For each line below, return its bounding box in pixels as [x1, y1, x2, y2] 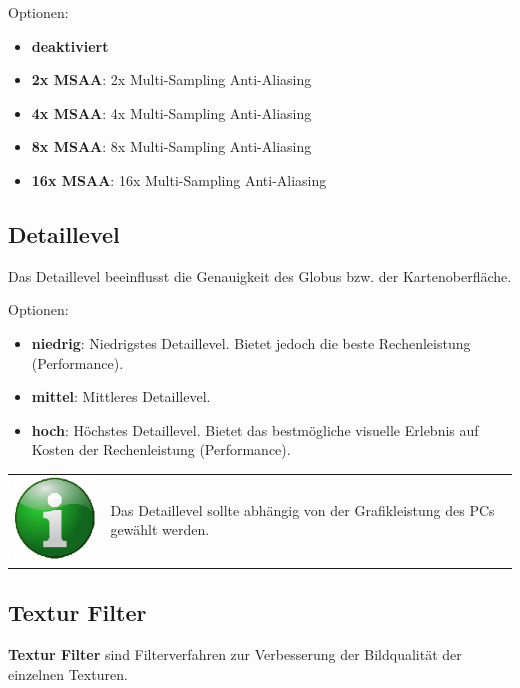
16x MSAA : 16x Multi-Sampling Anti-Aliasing [31, 169, 327, 190]
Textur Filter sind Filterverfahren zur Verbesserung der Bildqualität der [8, 643, 462, 664]
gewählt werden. [110, 519, 210, 540]
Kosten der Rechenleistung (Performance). [31, 439, 291, 460]
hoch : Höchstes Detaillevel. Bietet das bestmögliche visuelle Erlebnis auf [31, 419, 479, 440]
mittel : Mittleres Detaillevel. [31, 386, 211, 407]
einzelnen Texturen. [8, 663, 128, 684]
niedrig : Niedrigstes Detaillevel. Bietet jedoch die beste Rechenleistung [31, 332, 471, 353]
